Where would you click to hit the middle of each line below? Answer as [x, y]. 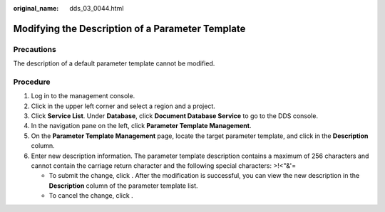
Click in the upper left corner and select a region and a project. [123, 106]
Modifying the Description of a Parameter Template [129, 28]
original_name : [36, 8]
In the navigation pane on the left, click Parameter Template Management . [141, 126]
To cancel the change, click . [91, 196]
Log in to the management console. [83, 96]
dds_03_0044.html [97, 8]
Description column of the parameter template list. [124, 186]
